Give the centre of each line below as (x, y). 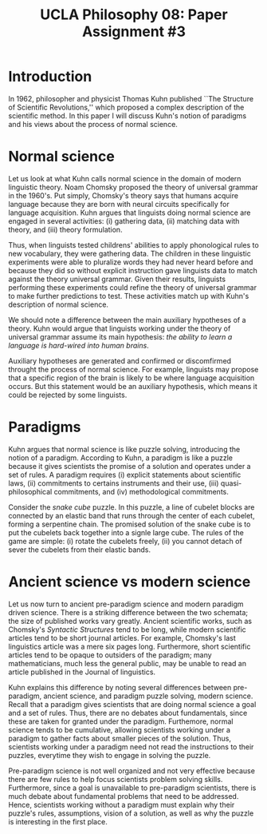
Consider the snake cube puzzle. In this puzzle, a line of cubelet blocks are (132, 507)
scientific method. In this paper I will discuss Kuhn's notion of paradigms (128, 115)
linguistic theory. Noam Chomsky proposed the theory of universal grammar (133, 187)
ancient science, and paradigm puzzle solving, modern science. (148, 696)
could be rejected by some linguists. (68, 395)
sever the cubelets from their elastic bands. (80, 550)
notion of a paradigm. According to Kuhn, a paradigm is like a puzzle (121, 458)
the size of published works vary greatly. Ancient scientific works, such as (130, 621)
